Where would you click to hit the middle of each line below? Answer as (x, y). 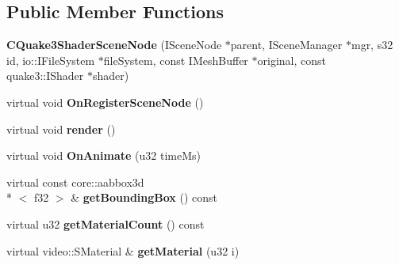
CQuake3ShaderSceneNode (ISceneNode (114, 45)
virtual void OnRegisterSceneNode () (105, 102)
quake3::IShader (45, 76)
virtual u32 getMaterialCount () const (106, 223)
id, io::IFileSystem (51, 60)
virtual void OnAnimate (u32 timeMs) (104, 155)
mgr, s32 (372, 45)
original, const (292, 60)
